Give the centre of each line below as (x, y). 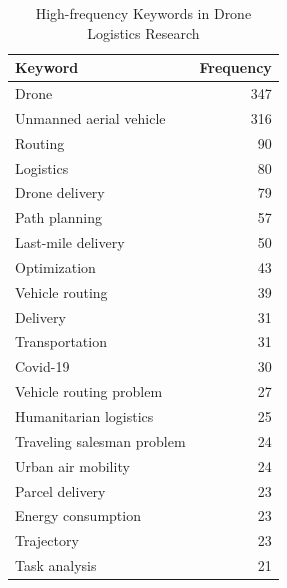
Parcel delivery (60, 490)
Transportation (61, 341)
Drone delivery (60, 192)
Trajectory (47, 540)
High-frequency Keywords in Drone (143, 13)
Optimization (55, 266)
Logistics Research (143, 32)
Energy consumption (78, 515)
